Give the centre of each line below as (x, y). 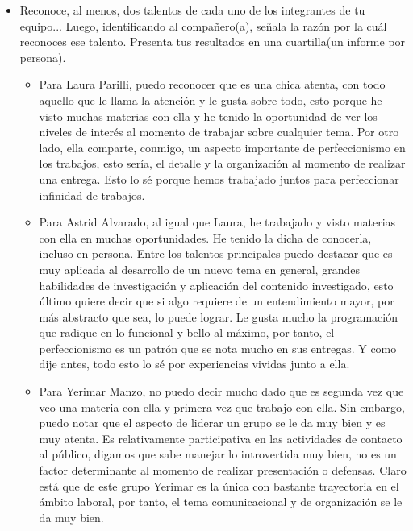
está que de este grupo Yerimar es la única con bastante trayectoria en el (219, 485)
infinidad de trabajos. (92, 195)
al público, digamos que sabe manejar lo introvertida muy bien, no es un (218, 454)
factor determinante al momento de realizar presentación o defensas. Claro (223, 470)
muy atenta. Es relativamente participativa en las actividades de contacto (221, 438)
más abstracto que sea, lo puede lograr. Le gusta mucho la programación (218, 316)
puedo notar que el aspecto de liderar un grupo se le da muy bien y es (212, 423)
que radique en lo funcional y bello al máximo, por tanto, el (187, 332)
